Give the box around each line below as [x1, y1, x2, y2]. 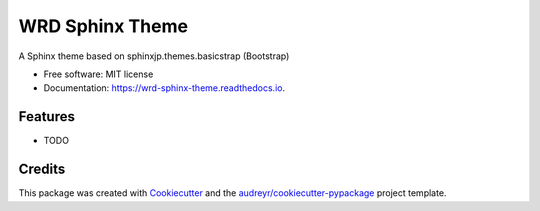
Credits [18, 161, 66, 178]
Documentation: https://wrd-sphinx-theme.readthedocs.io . [43, 82, 285, 94]
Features [18, 108, 75, 125]
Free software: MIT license [43, 68, 154, 80]
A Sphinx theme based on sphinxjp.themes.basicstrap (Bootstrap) [18, 50, 290, 62]
